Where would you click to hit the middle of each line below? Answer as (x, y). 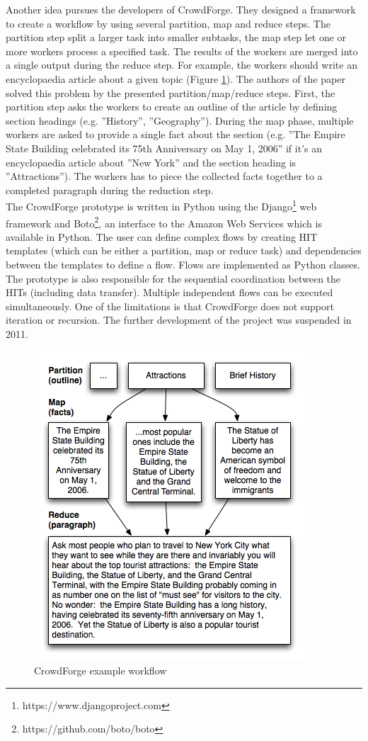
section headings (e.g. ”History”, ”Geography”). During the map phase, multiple (180, 120)
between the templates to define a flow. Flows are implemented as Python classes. (183, 264)
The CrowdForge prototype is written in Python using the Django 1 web (161, 205)
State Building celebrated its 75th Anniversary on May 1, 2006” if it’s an (164, 148)
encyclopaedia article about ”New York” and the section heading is (151, 162)
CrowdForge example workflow (100, 671)
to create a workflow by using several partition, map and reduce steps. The (168, 23)
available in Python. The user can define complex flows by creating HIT (162, 236)
